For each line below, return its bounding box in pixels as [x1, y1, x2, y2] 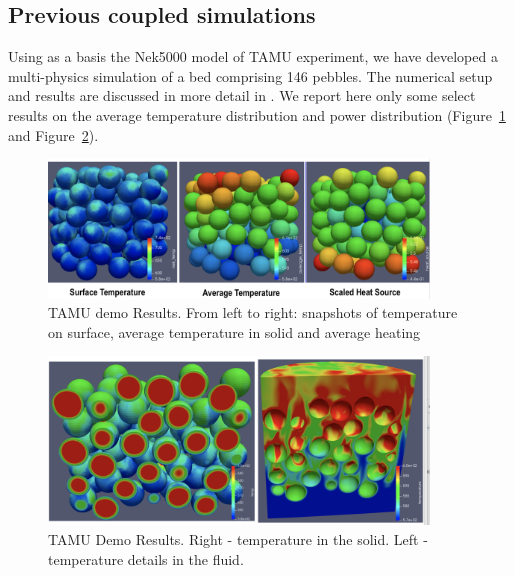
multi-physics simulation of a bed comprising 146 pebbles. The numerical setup [8, 65, 493, 86]
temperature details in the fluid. [48, 548, 244, 569]
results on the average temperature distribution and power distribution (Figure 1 [8, 104, 506, 125]
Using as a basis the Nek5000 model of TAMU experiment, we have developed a [8, 46, 498, 67]
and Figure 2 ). [8, 124, 99, 145]
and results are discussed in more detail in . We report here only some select [8, 85, 476, 106]
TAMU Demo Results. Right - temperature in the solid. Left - [48, 529, 428, 550]
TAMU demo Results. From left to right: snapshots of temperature [48, 302, 458, 323]
